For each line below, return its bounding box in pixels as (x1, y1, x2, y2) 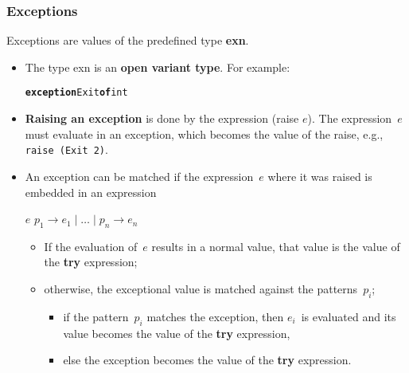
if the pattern (63, 308, 129, 324)
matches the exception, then (146, 308, 284, 324)
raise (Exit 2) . (25, 141, 108, 158)
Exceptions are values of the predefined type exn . (6, 32, 249, 49)
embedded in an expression (25, 183, 157, 200)
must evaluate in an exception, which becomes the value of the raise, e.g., (25, 125, 384, 142)
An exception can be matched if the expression (25, 167, 254, 184)
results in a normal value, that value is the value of (151, 238, 400, 254)
